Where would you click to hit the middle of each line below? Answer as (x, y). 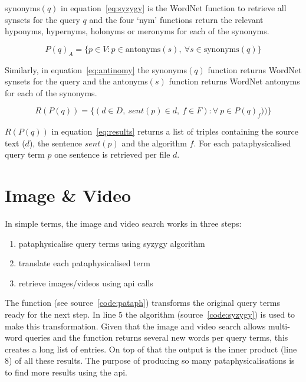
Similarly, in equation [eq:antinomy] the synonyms (96, 69)
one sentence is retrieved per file (112, 154)
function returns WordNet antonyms (234, 81)
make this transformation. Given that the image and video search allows (135, 326)
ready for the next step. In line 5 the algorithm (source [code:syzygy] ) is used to (150, 314)
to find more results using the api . (66, 372)
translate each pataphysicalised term (84, 263)
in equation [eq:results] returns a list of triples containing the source (175, 131)
